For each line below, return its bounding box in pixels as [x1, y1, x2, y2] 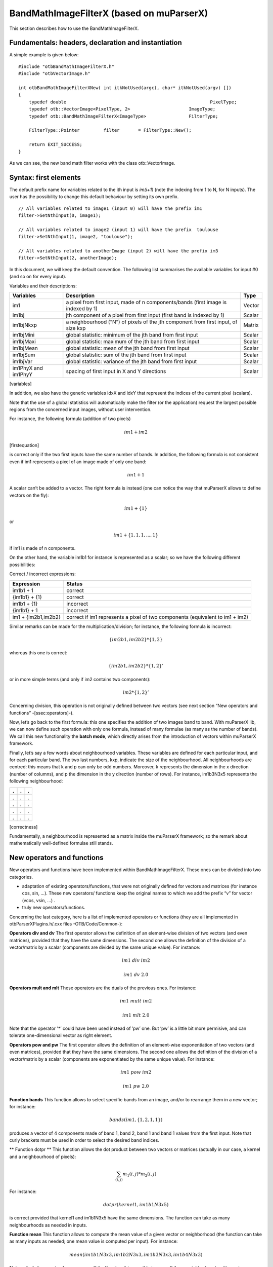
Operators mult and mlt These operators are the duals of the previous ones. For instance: [9, 985, 197, 991]
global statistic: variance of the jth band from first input [66, 358, 197, 365]
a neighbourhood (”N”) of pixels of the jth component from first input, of [66, 318, 238, 325]
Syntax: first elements [9, 173, 81, 182]
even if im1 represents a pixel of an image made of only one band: [9, 459, 147, 465]
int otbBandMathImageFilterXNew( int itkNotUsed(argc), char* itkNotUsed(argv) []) [18, 85, 232, 91]
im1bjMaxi [12, 338, 36, 345]
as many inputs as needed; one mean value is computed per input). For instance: [9, 1238, 178, 1244]
